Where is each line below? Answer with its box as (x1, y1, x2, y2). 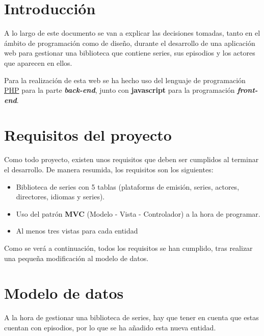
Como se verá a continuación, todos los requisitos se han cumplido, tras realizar (4, 242, 253, 253)
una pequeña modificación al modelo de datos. (4, 252, 149, 263)
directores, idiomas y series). (16, 191, 105, 202)
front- (237, 85, 258, 95)
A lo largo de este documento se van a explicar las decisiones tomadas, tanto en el (4, 28, 260, 38)
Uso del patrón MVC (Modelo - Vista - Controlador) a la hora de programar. (16, 208, 260, 219)
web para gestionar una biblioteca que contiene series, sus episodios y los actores (4, 47, 255, 58)
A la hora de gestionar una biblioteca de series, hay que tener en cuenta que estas (4, 312, 259, 323)
